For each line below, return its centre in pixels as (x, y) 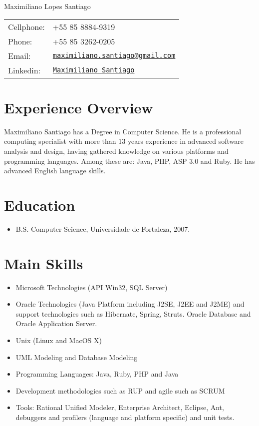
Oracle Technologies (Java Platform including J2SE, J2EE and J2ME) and (130, 304)
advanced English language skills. (55, 171)
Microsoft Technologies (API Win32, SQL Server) (92, 287)
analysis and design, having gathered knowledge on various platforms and (116, 151)
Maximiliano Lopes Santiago (47, 6)
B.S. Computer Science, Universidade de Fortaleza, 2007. (103, 228)
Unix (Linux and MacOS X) (59, 340)
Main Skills (44, 263)
